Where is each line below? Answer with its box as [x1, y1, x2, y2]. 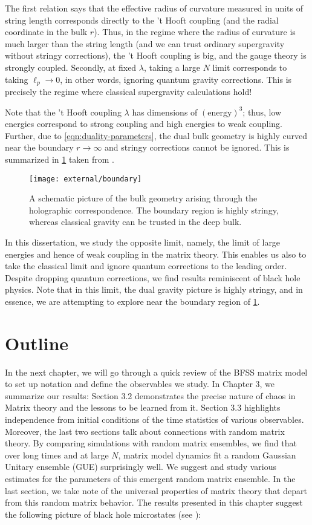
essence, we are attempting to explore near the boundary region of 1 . [5, 295, 260, 307]
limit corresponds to [212, 60, 287, 73]
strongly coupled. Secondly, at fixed [5, 60, 137, 73]
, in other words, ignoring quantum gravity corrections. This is [60, 73, 292, 85]
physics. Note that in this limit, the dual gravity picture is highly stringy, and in [5, 283, 303, 296]
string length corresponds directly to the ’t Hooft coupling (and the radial [5, 13, 279, 26]
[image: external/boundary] [29, 174, 142, 183]
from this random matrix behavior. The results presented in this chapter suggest [5, 496, 303, 509]
